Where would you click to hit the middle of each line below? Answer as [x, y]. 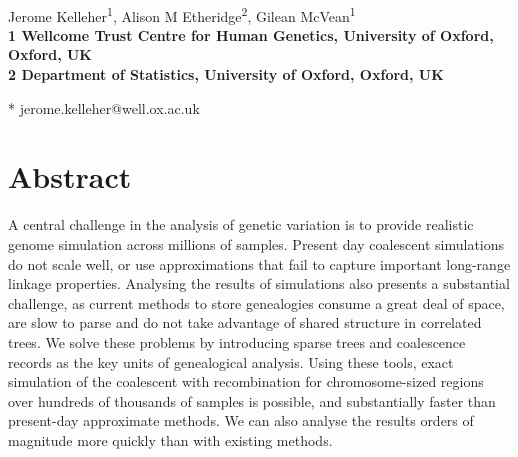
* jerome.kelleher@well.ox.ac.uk [104, 107]
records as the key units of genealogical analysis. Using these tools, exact [231, 361]
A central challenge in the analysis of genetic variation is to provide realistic [241, 224]
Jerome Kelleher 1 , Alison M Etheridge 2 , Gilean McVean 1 [182, 14]
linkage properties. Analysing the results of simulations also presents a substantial [259, 283]
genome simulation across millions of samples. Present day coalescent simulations [256, 243]
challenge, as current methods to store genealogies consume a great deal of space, [256, 302]
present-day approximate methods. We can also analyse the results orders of [241, 420]
